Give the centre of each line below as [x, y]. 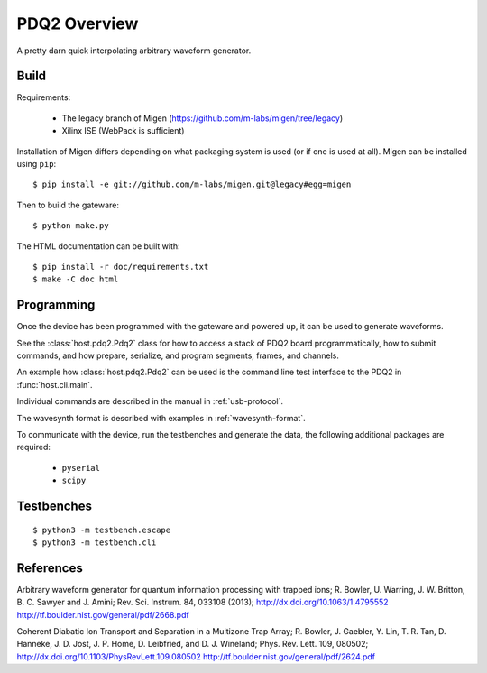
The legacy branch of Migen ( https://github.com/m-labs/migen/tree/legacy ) [202, 118]
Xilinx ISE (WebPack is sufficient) [123, 131]
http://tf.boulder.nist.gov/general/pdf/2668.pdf [103, 614]
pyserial [81, 468]
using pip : [37, 164]
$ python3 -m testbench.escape [102, 530]
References [50, 568]
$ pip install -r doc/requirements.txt [121, 267]
